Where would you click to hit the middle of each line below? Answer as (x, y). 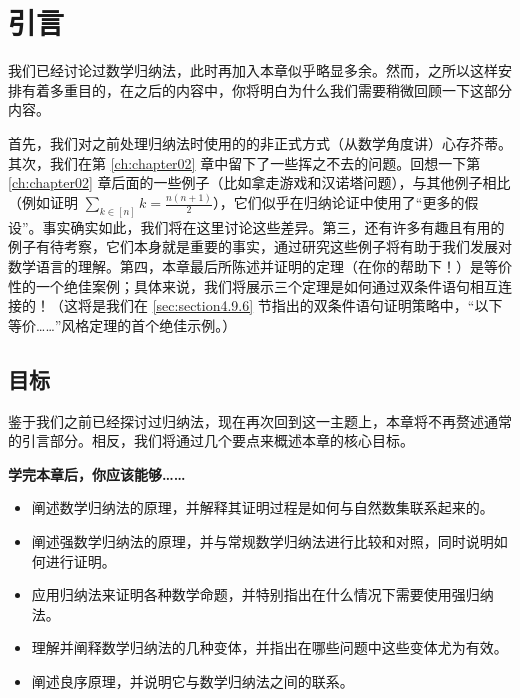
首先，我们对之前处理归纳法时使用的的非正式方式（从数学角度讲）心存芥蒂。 (260, 142)
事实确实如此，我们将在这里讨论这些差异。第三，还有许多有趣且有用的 (273, 226)
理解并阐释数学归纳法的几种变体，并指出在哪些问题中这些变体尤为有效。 (269, 647)
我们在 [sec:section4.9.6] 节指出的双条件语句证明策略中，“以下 (304, 305)
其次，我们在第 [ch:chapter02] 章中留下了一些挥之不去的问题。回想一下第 (244, 162)
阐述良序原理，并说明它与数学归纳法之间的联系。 (192, 680)
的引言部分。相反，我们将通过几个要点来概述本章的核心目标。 (211, 440)
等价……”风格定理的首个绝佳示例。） (122, 324)
